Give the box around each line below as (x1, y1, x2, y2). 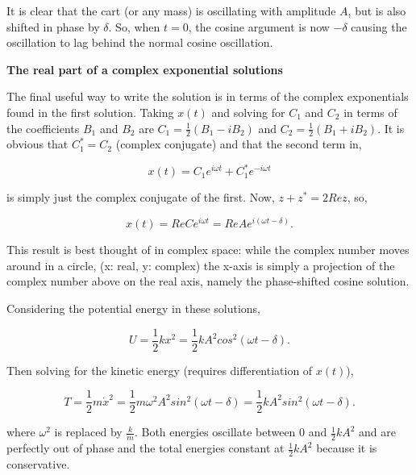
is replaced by (54, 423, 123, 440)
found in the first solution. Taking (6, 103, 174, 120)
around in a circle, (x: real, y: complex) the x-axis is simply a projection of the (6, 256, 395, 273)
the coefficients (6, 119, 80, 136)
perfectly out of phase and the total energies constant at (6, 440, 285, 456)
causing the (351, 18, 407, 35)
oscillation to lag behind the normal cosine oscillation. (6, 34, 273, 51)
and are (359, 423, 396, 440)
